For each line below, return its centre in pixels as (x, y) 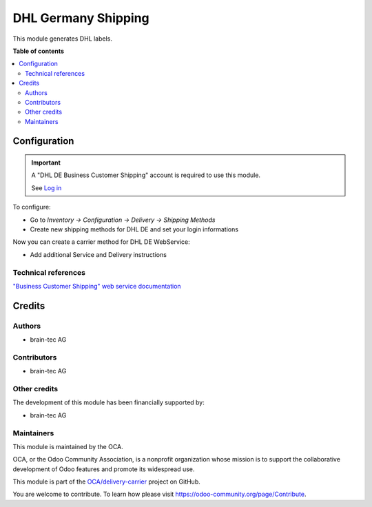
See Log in (46, 188)
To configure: (32, 207)
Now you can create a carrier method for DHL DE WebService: (101, 242)
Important (46, 163)
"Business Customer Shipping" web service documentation (97, 286)
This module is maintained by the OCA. (68, 446)
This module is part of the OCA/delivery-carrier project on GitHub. (107, 482)
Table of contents (39, 51)
